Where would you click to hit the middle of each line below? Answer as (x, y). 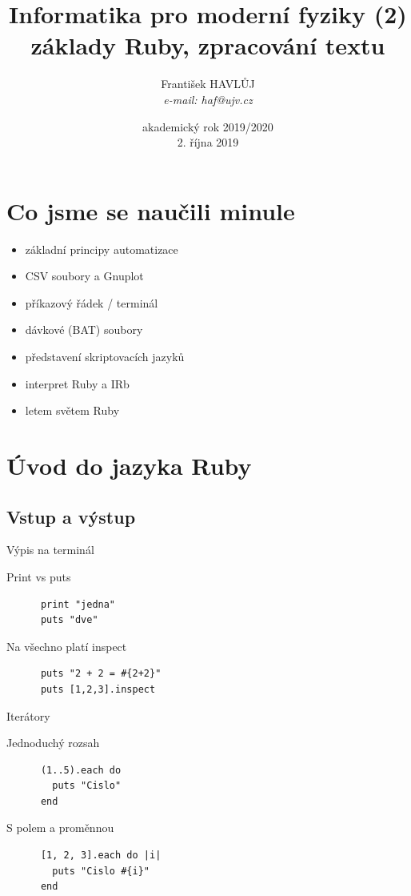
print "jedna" (78, 604)
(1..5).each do (81, 770)
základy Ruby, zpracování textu (208, 45)
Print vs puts (39, 576)
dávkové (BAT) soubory (84, 329)
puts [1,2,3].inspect (98, 689)
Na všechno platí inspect (67, 646)
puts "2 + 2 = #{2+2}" (101, 674)
